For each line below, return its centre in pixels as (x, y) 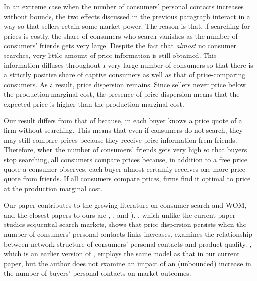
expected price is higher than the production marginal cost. (94, 103)
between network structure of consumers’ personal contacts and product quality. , (128, 244)
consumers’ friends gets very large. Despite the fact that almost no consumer (120, 45)
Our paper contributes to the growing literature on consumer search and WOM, (125, 205)
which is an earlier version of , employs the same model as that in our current (122, 253)
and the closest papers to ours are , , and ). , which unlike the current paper (120, 214)
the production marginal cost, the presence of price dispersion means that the (122, 94)
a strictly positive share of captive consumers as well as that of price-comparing (125, 75)
